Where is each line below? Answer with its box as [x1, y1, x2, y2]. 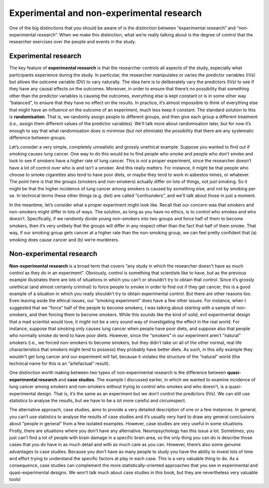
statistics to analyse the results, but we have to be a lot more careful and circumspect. [9, 397, 186, 403]
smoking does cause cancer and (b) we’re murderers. [9, 237, 120, 243]
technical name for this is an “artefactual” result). [9, 360, 110, 366]
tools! [9, 477, 21, 483]
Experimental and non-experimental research [9, 7, 202, 18]
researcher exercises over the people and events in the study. [9, 39, 136, 45]
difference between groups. [9, 135, 67, 141]
